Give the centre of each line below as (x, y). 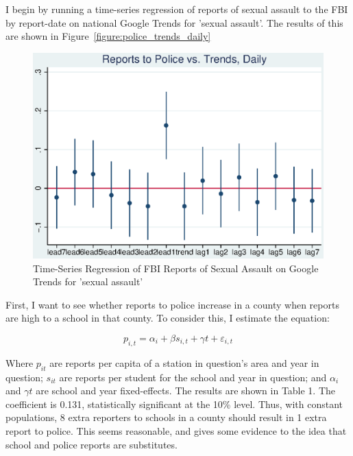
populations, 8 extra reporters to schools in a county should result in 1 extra (166, 417)
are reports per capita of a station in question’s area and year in (184, 362)
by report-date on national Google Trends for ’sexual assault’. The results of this (174, 22)
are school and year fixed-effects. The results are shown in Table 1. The (186, 391)
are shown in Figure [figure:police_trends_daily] (108, 36)
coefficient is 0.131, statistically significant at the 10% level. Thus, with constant (174, 404)
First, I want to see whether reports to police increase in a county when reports (172, 304)
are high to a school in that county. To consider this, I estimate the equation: (168, 318)
